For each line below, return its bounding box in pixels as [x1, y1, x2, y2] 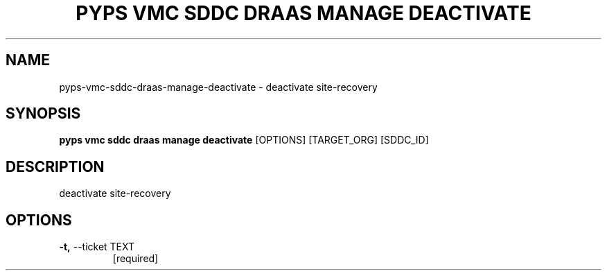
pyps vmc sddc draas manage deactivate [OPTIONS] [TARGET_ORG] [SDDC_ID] [59, 134, 429, 146]
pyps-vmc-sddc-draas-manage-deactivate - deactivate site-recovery [59, 80, 378, 93]
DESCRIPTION [6, 157, 105, 175]
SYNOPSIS [6, 105, 81, 123]
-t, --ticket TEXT [59, 241, 135, 253]
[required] [112, 252, 159, 265]
